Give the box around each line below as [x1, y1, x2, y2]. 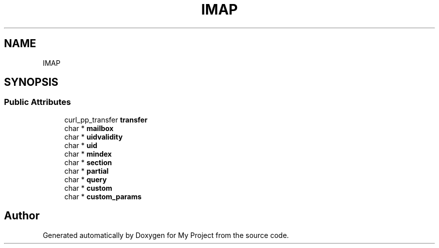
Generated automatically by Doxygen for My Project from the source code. [43, 230, 289, 239]
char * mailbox [64, 123, 114, 133]
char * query [64, 175, 107, 184]
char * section [64, 158, 112, 167]
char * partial [64, 166, 109, 175]
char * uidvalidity [64, 132, 123, 141]
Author [4, 209, 40, 222]
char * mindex [64, 149, 112, 158]
